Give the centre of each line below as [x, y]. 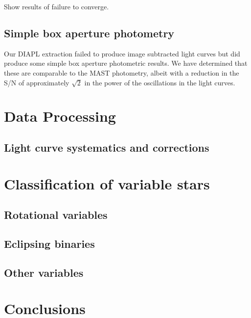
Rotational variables [56, 215]
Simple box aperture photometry [89, 33]
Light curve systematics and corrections [107, 147]
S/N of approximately [37, 82]
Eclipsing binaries [49, 243]
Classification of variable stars [107, 183]
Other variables [44, 272]
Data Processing [60, 116]
